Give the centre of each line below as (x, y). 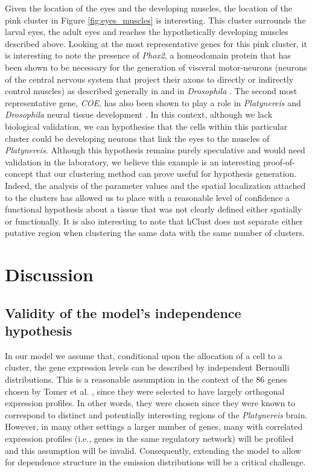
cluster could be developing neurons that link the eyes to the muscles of (137, 138)
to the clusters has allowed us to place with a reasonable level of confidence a (148, 197)
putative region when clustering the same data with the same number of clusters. (155, 233)
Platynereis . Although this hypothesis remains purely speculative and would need (155, 150)
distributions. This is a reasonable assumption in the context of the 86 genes (146, 379)
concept (19, 174)
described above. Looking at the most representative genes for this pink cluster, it (156, 43)
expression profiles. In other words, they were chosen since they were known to (150, 403)
